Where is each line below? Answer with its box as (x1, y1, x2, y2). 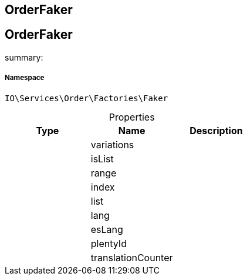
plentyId (90, 237, 127, 249)
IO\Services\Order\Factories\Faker (5, 93, 168, 103)
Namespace (5, 74, 45, 82)
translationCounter (90, 251, 173, 264)
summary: (5, 52, 43, 62)
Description (190, 124, 243, 136)
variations (90, 138, 134, 151)
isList (90, 152, 114, 165)
